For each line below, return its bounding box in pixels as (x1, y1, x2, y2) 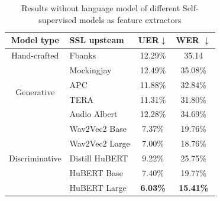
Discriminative (9, 151, 62, 164)
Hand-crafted (11, 49, 59, 61)
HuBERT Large (69, 181, 127, 193)
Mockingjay (69, 63, 112, 76)
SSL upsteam (69, 34, 124, 46)
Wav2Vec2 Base (69, 122, 127, 135)
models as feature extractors (79, 13, 182, 25)
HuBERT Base (69, 166, 123, 179)
